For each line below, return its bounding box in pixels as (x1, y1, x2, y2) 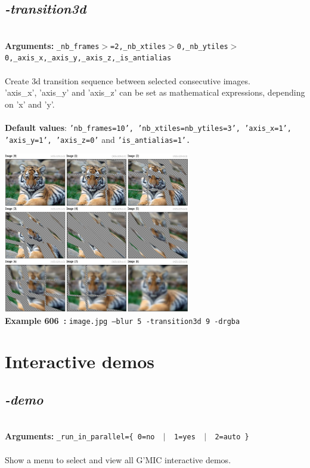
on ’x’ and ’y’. (5, 97, 55, 110)
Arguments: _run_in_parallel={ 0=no (5, 430, 155, 442)
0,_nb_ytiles (176, 42, 228, 51)
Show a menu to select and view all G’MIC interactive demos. (5, 453, 231, 466)
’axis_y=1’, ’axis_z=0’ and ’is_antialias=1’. (5, 133, 191, 145)
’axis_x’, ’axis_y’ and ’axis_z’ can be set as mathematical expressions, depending (5, 86, 305, 99)
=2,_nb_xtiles (110, 42, 166, 51)
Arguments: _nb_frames (5, 39, 100, 51)
